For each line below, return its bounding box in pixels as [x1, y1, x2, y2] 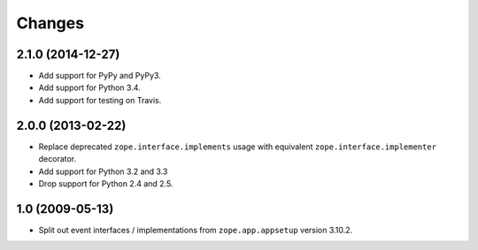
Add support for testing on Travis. [38, 95, 162, 105]
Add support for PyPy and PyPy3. [38, 71, 161, 81]
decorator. [38, 154, 77, 164]
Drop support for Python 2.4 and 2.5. [38, 178, 173, 189]
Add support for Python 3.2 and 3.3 [38, 166, 168, 177]
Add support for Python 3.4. [38, 82, 141, 93]
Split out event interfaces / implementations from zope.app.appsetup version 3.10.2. [38, 224, 353, 235]
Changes [16, 13, 84, 33]
